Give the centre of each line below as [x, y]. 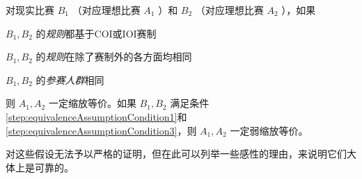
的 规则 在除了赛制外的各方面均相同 [114, 57]
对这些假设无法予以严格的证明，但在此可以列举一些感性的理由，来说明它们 [176, 154]
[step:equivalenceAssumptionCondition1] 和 [96, 116]
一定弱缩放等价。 [269, 130]
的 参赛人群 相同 [70, 79]
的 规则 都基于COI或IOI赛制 [96, 33]
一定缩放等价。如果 [92, 103]
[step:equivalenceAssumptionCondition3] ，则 [101, 130]
